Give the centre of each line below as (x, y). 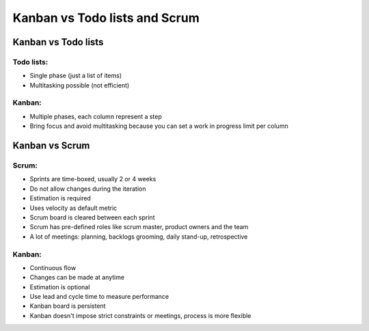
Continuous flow (53, 267)
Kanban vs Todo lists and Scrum (106, 18)
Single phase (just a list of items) (76, 76)
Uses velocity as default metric (73, 208)
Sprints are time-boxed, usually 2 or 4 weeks (93, 179)
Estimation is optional (60, 287)
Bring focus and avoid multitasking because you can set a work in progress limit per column (159, 126)
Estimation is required (60, 198)
